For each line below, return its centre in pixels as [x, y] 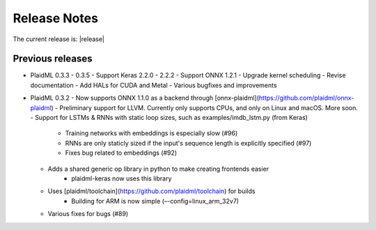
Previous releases [53, 59]
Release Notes [56, 18]
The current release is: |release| [58, 39]
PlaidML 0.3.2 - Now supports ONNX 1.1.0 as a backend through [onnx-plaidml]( [145, 98]
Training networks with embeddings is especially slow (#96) [151, 133]
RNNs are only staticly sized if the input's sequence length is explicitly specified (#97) [188, 143]
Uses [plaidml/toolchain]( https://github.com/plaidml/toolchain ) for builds [151, 191]
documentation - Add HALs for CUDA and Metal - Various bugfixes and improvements [154, 85]
